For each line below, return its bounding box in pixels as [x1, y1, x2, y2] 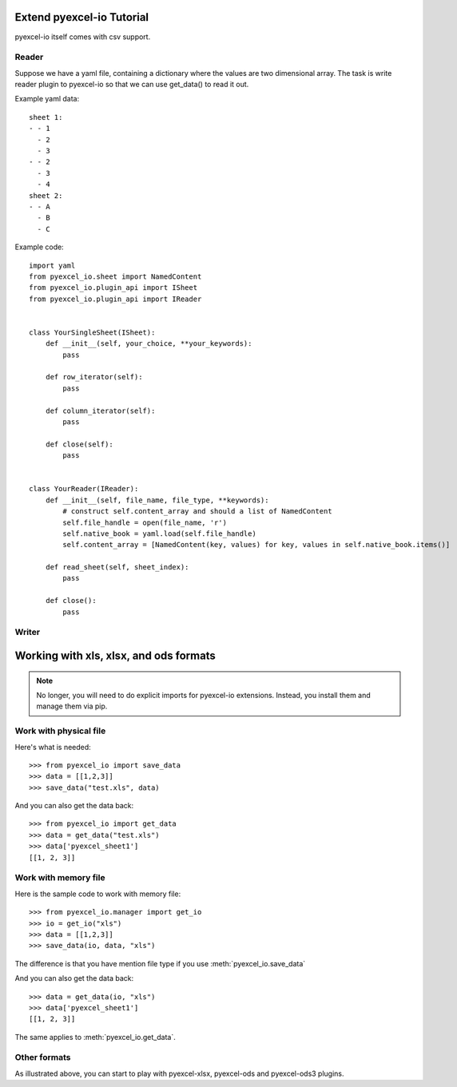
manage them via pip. [36, 701, 108, 711]
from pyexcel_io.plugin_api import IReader [29, 294, 202, 303]
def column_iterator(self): [45, 406, 156, 415]
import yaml [29, 260, 76, 270]
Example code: [14, 242, 64, 252]
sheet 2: [29, 191, 63, 200]
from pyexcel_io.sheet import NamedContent [29, 272, 202, 281]
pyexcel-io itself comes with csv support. [14, 32, 151, 42]
